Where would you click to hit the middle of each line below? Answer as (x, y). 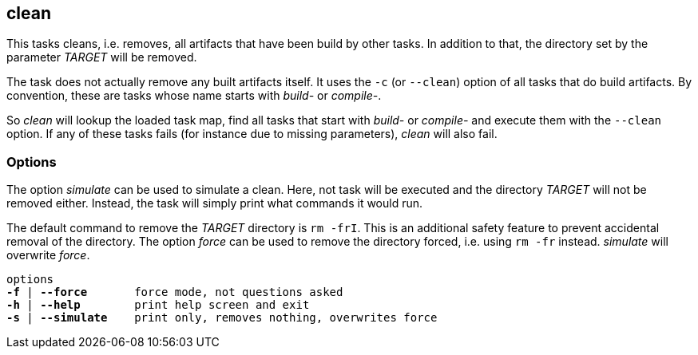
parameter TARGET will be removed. (102, 57)
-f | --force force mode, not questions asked (175, 292)
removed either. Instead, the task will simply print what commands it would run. (215, 203)
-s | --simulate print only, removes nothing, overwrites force (222, 318)
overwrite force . (48, 255)
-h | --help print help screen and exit (158, 305)
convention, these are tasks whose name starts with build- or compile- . (194, 96)
